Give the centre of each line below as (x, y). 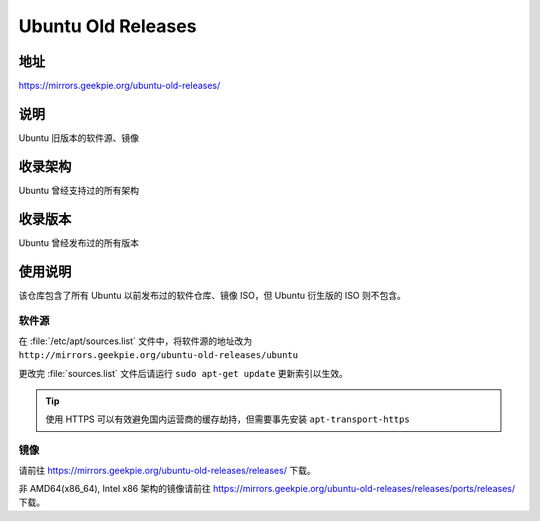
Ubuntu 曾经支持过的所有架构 (79, 190)
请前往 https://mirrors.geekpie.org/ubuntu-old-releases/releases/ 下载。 (167, 470)
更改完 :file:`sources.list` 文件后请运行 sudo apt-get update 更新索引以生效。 (183, 373)
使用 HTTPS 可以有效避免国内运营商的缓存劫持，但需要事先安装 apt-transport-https (227, 419)
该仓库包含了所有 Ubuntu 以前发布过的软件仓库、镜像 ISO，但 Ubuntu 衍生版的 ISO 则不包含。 (212, 295)
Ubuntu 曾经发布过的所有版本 (79, 242)
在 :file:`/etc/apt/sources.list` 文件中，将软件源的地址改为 (135, 341)
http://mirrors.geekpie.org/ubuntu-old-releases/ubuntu (158, 355)
